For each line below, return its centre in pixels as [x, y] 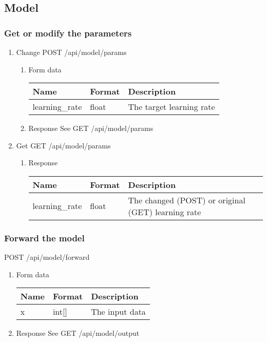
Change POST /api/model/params [71, 52]
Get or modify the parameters [68, 33]
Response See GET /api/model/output [78, 333]
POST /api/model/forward [47, 257]
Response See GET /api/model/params [91, 128]
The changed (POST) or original [187, 200]
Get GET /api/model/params [63, 145]
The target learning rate [171, 107]
